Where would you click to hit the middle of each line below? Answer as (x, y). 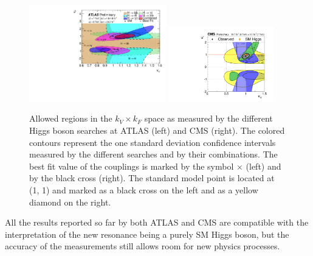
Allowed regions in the (71, 118)
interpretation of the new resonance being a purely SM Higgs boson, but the (147, 234)
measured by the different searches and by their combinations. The (153, 154)
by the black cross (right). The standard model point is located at (152, 178)
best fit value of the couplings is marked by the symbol (132, 166)
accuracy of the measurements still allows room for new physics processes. (143, 246)
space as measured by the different (208, 118)
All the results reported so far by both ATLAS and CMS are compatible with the (157, 222)
